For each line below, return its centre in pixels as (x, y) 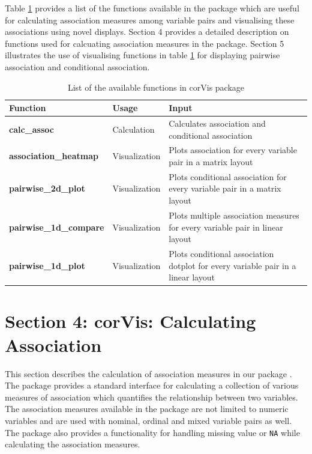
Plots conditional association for (228, 176)
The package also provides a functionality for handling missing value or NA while (152, 432)
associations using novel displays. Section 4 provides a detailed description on (147, 32)
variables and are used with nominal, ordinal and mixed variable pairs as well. (148, 420)
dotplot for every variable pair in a (232, 265)
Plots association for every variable (233, 150)
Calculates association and (217, 123)
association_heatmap (54, 156)
